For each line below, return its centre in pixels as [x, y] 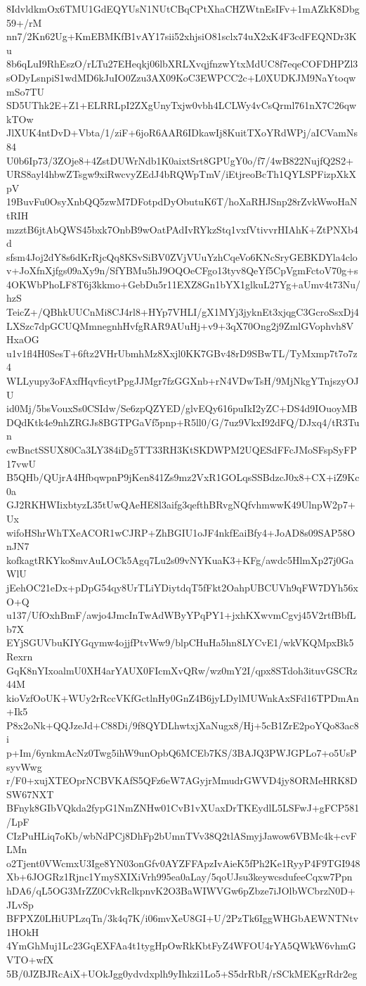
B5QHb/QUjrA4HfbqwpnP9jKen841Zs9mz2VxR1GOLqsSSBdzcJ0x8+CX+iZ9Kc [183, 477]
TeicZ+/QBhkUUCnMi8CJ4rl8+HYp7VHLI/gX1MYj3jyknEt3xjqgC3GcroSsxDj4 [183, 312]
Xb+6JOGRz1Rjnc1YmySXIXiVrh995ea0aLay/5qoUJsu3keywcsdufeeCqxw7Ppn [179, 877]
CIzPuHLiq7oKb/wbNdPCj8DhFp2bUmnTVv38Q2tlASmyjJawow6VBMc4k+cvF [182, 835]
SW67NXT [30, 794]
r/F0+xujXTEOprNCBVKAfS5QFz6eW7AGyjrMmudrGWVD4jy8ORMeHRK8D [182, 780]
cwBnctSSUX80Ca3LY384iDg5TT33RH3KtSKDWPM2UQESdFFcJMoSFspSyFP [182, 449]
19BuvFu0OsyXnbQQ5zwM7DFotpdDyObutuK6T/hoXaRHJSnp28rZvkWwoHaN [182, 201]
